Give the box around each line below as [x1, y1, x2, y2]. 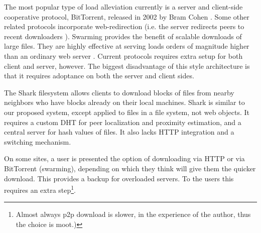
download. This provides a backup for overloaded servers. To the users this [4, 173, 234, 183]
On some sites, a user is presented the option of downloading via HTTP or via [4, 153, 245, 164]
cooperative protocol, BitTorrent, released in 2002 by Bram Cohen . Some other [4, 11, 249, 22]
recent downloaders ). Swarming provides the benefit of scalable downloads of [4, 31, 242, 41]
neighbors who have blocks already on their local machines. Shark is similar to [4, 97, 245, 107]
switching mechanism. [4, 136, 71, 147]
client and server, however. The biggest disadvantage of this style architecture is [4, 60, 250, 71]
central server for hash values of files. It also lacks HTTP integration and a [4, 127, 234, 137]
